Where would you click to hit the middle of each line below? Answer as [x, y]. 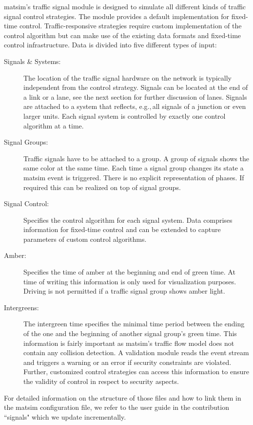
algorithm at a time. [54, 125]
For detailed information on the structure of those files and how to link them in [123, 397]
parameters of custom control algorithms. [85, 239]
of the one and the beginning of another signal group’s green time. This [130, 333]
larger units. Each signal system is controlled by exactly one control [125, 116]
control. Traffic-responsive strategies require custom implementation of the [130, 26]
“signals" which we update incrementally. [65, 416]
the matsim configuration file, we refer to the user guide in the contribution [117, 407]
